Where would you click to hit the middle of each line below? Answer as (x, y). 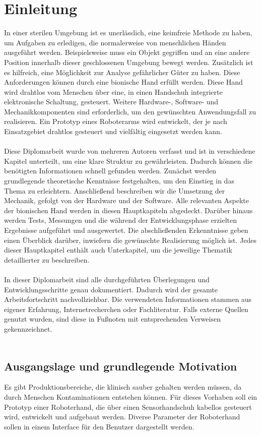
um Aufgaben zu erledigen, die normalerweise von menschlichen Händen (115, 42)
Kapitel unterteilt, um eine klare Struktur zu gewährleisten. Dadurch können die (128, 161)
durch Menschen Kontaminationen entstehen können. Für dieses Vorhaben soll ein (131, 396)
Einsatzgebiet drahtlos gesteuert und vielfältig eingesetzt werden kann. (113, 131)
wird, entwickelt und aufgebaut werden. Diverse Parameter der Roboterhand (122, 417)
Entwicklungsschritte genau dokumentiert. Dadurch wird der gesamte (111, 289)
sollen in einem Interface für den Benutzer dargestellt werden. (99, 426)
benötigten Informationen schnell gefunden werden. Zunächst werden (110, 171)
